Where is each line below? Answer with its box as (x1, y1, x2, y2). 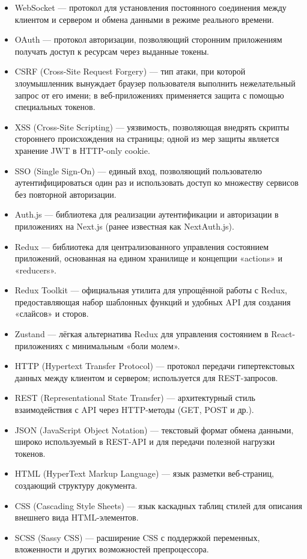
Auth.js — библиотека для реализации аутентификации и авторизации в (14, 208, 279, 221)
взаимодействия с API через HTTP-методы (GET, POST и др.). (14, 403, 254, 416)
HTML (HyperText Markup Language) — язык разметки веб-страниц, (14, 467, 274, 480)
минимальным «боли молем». (72, 339, 180, 352)
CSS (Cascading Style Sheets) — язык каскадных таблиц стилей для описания (14, 499, 302, 512)
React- (271, 328, 296, 340)
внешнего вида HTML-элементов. (14, 511, 139, 524)
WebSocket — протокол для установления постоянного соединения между (14, 1, 287, 13)
